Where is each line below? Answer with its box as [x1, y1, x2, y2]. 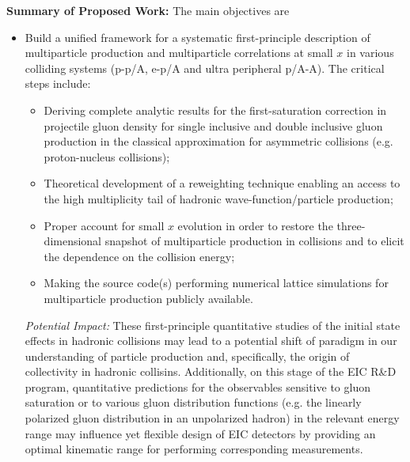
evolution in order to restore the [177, 217, 333, 233]
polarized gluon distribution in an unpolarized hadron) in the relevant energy [25, 410, 400, 426]
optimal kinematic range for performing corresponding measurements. [25, 441, 363, 457]
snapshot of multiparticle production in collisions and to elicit [104, 233, 404, 249]
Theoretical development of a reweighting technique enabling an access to [44, 175, 401, 191]
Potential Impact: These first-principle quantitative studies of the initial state [25, 316, 401, 333]
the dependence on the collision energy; [44, 248, 235, 264]
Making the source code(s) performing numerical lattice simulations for [44, 275, 389, 291]
